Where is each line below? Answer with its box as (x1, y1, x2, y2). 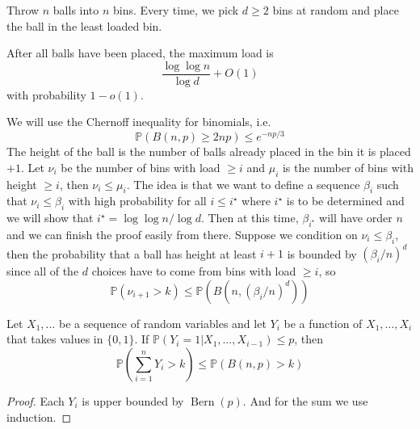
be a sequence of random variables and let (58, 314, 267, 331)
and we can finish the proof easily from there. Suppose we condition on (6, 225, 358, 242)
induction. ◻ (6, 408, 72, 425)
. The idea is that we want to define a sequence (126, 175, 360, 192)
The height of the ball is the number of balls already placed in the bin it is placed (6, 143, 411, 160)
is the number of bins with (282, 158, 414, 175)
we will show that (6, 209, 94, 226)
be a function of (283, 314, 363, 331)
